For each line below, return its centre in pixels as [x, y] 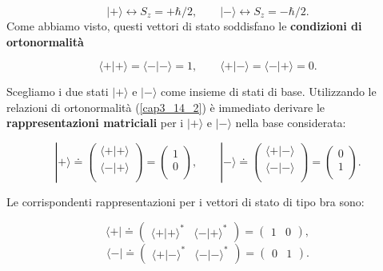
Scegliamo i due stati [58, 92]
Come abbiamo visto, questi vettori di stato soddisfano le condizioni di [184, 26]
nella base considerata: [291, 123]
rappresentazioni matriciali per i [95, 123]
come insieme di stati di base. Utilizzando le [269, 92]
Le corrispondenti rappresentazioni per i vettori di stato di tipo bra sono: [186, 201]
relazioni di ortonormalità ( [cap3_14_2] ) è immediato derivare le [166, 107]
